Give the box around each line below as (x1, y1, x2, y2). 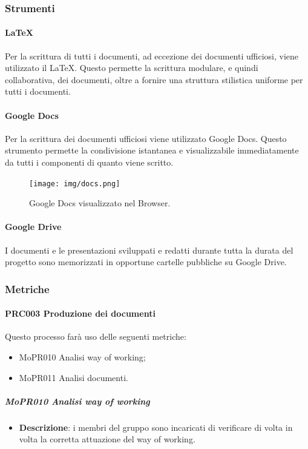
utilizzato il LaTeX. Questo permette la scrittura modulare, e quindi (5, 61, 258, 74)
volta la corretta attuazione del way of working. (19, 433, 195, 445)
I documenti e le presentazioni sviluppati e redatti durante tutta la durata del (5, 243, 293, 256)
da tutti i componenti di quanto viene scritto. (5, 156, 174, 168)
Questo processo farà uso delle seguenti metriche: (5, 330, 186, 343)
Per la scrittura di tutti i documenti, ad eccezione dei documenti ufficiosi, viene (5, 49, 299, 62)
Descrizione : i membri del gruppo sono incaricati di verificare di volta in (19, 420, 293, 433)
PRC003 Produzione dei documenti (5, 307, 156, 320)
